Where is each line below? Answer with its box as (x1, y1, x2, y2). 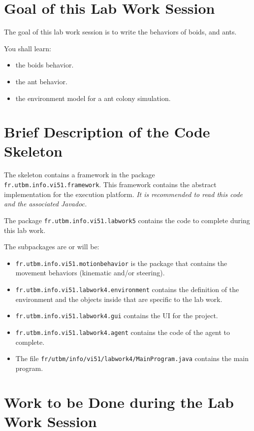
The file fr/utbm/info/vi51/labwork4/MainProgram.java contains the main (15, 353, 249, 364)
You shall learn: (4, 43, 51, 53)
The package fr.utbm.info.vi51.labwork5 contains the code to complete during (4, 215, 250, 225)
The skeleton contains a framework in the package (4, 169, 155, 180)
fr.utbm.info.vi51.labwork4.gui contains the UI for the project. (15, 310, 218, 321)
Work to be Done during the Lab (4, 392, 234, 412)
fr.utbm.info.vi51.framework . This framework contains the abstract (4, 179, 217, 189)
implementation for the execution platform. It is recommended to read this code (4, 189, 243, 199)
